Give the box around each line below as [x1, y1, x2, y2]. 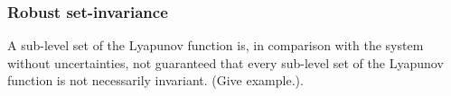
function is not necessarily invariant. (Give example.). [7, 71, 304, 90]
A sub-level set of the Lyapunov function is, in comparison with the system [7, 36, 424, 55]
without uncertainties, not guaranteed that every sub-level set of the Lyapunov [7, 53, 444, 72]
